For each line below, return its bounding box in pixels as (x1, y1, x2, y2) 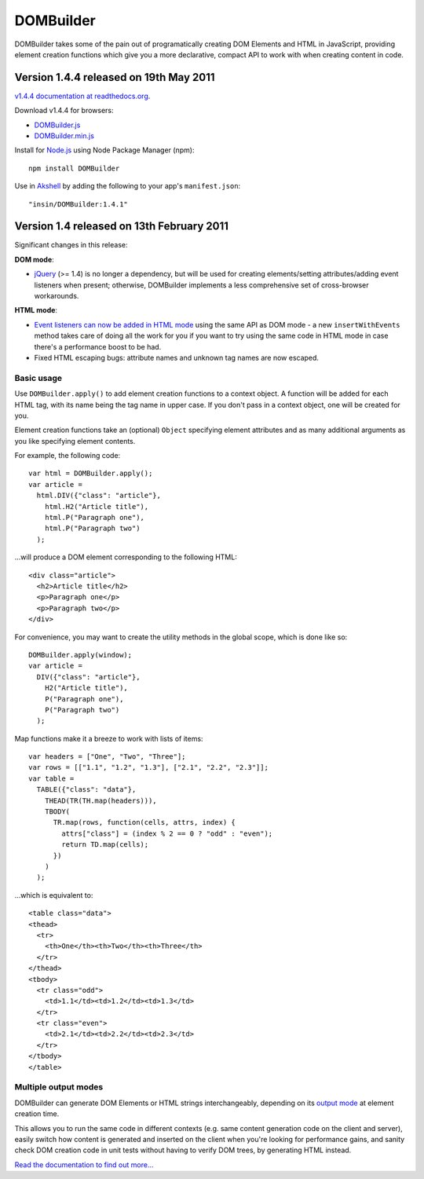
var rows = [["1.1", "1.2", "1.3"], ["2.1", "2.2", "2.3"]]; (28, 763, 269, 772)
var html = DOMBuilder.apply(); (28, 469, 153, 478)
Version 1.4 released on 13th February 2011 (14, 220, 229, 233)
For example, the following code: (14, 451, 121, 460)
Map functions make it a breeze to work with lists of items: (14, 734, 203, 743)
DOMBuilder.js (34, 120, 81, 130)
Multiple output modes (14, 1082, 104, 1093)
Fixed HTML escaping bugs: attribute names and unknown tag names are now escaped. (34, 353, 320, 362)
